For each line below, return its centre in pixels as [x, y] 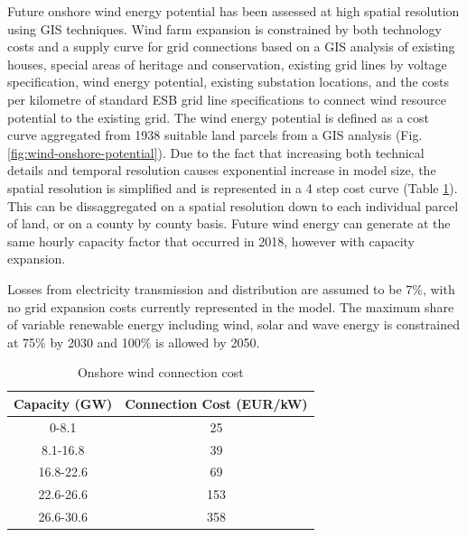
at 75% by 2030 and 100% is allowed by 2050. [134, 342]
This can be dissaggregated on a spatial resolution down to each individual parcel [233, 205]
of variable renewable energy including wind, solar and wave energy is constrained [233, 324]
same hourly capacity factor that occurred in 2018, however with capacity [211, 241]
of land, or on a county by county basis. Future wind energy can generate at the [229, 223]
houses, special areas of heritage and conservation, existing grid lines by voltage [227, 64]
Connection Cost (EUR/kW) [216, 403]
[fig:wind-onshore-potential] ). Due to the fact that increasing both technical [216, 152]
